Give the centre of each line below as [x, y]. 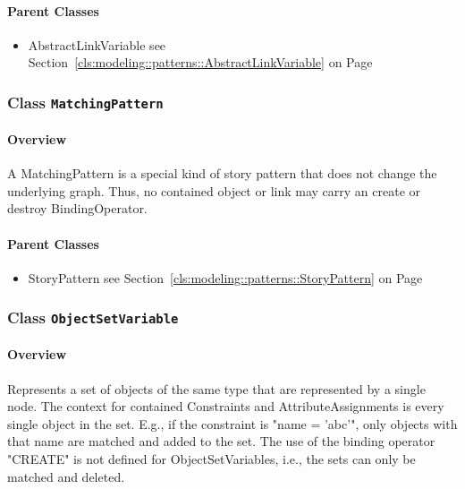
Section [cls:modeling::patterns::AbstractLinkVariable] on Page [200, 62]
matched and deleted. [66, 476]
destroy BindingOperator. [77, 208]
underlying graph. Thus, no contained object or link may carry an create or [214, 190]
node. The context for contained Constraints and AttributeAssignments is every [226, 406]
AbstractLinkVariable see [97, 44]
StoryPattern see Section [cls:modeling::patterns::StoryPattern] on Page [225, 277]
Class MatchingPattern [85, 102]
